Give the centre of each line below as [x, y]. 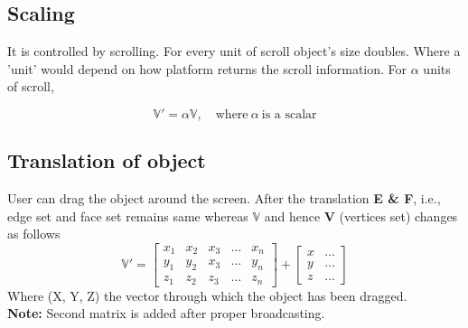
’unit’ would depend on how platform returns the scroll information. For [207, 68]
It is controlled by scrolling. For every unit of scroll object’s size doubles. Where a [234, 51]
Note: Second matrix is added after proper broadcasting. [166, 313]
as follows [34, 234]
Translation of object [107, 160]
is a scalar [289, 114]
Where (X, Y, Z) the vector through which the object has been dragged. [207, 295]
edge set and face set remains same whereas [128, 216]
